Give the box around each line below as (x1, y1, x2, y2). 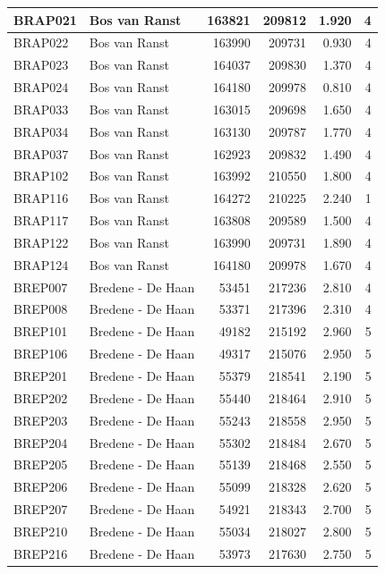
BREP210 (13, 521, 68, 540)
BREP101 (13, 322, 68, 341)
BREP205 (13, 455, 68, 474)
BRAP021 (13, 10, 77, 29)
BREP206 (13, 477, 68, 496)
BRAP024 (13, 78, 69, 97)
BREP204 (13, 433, 68, 452)
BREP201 (13, 367, 68, 384)
